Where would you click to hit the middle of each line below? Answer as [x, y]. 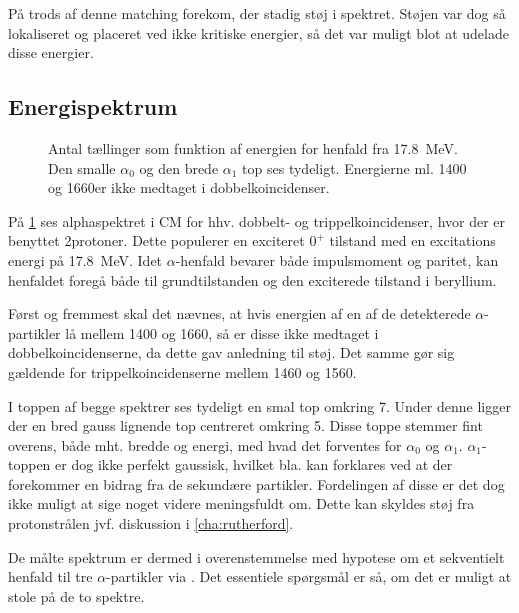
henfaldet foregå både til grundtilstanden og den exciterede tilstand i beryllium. [252, 279]
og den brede [179, 167]
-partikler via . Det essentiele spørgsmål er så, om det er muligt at [309, 576]
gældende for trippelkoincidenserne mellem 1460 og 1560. [182, 371]
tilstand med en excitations [412, 240]
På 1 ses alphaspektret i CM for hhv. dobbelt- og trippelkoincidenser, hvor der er [257, 220]
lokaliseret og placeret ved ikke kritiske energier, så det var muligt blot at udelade [258, 32]
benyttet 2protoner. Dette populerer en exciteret [156, 240]
